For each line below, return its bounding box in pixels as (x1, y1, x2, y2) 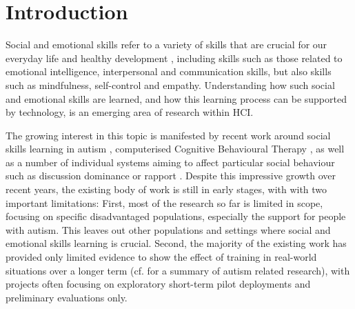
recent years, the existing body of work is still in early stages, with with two (6, 182, 327, 197)
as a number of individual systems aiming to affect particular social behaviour (6, 154, 335, 169)
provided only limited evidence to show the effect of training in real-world (6, 250, 317, 264)
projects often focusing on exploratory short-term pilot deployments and (6, 277, 311, 291)
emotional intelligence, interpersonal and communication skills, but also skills (6, 64, 332, 79)
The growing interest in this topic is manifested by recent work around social (6, 128, 331, 142)
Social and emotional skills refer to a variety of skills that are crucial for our (6, 37, 327, 52)
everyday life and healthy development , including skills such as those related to (6, 50, 343, 65)
